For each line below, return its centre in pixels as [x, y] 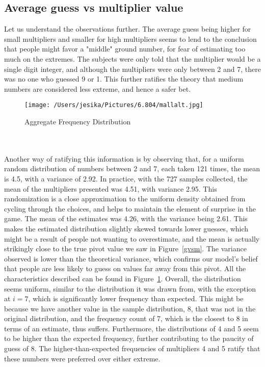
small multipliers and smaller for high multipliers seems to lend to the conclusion [130, 38]
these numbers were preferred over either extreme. [82, 358]
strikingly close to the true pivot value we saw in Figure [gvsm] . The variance [125, 248]
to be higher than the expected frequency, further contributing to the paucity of [129, 338]
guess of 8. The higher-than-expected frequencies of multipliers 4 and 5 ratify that [132, 348]
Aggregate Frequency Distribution [78, 122]
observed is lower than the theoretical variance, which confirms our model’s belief [131, 258]
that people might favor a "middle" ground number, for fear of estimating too [125, 49]
